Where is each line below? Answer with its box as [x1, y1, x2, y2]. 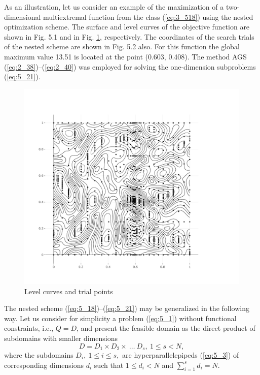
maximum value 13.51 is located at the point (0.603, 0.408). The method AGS [4, 51, 247, 61]
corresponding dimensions [4, 359, 84, 370]
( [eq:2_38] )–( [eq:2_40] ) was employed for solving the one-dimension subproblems [4, 61, 256, 72]
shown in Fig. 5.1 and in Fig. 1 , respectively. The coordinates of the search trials [4, 31, 254, 42]
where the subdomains [4, 350, 73, 360]
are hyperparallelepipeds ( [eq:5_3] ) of [122, 350, 239, 360]
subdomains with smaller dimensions [4, 332, 118, 343]
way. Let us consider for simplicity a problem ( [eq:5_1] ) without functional [4, 312, 237, 323]
